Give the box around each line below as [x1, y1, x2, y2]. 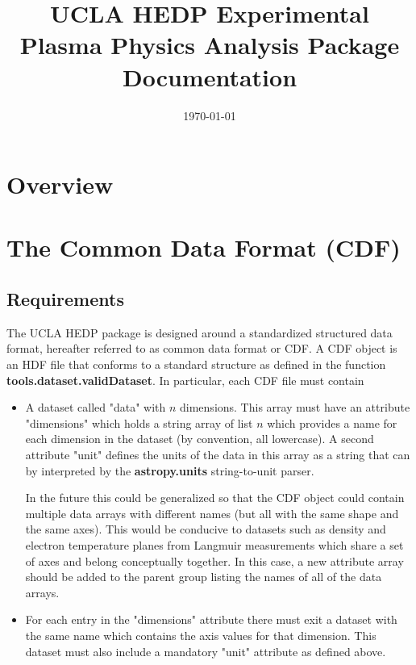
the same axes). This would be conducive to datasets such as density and [25, 521, 386, 537]
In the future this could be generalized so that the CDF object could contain [25, 489, 405, 506]
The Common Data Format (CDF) [6, 231, 401, 264]
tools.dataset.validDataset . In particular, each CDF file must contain [6, 371, 364, 388]
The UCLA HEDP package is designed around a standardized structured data [6, 324, 393, 341]
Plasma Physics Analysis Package [19, 28, 400, 61]
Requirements [6, 286, 124, 312]
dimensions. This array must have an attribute [180, 399, 410, 416]
